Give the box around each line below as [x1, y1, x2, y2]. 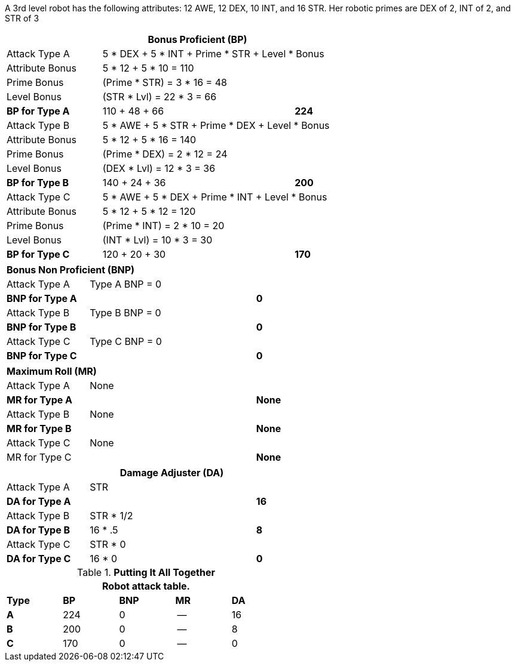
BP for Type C [7, 248, 70, 260]
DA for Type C [7, 553, 71, 565]
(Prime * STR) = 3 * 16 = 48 [102, 76, 227, 88]
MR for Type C [7, 451, 72, 463]
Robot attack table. [102, 580, 190, 592]
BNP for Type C [7, 350, 77, 362]
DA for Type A [7, 495, 71, 507]
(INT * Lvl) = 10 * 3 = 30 [102, 234, 213, 246]
